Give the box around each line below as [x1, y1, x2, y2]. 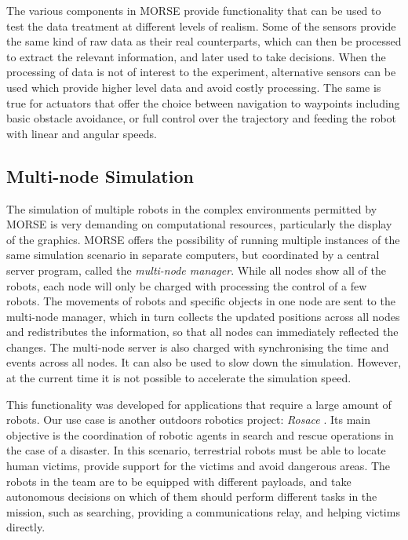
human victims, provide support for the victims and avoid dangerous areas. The [6, 458, 391, 474]
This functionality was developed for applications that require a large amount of [6, 396, 392, 412]
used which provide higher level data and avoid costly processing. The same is [6, 78, 381, 95]
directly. [6, 519, 46, 535]
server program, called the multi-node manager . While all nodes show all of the [6, 261, 386, 278]
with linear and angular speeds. [6, 125, 157, 141]
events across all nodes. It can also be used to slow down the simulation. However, [6, 354, 402, 370]
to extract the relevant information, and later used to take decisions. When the [6, 48, 386, 64]
